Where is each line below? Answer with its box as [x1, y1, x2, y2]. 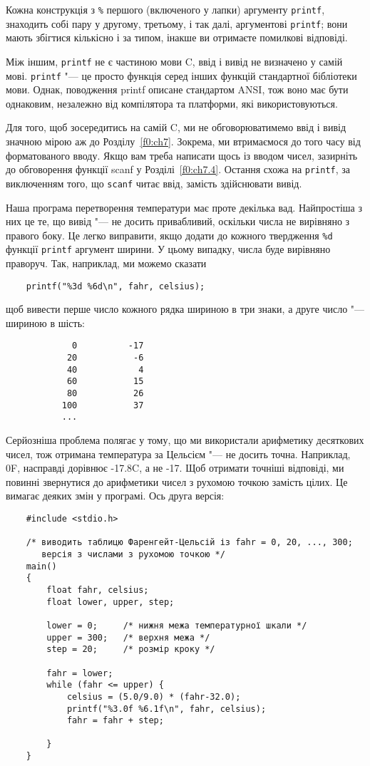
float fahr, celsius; [46, 584, 149, 595]
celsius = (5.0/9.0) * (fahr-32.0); [66, 691, 241, 702]
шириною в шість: [6, 315, 85, 330]
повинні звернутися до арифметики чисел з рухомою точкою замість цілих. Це [6, 474, 348, 489]
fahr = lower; [46, 668, 113, 678]
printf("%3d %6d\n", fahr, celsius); [26, 281, 205, 291]
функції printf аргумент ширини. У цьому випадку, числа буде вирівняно [6, 242, 331, 257]
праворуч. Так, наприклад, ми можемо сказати [6, 256, 207, 270]
